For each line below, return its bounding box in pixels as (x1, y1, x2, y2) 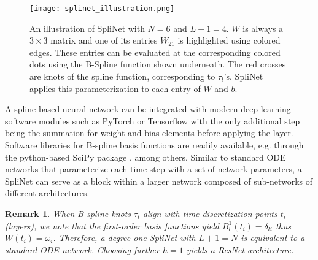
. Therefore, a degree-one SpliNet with (53, 231, 196, 244)
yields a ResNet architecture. (186, 243, 294, 256)
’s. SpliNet (223, 70, 263, 83)
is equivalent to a (241, 231, 305, 244)
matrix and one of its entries (50, 34, 158, 47)
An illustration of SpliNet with (29, 21, 145, 34)
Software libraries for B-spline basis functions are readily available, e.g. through (5, 139, 304, 151)
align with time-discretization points (142, 207, 277, 220)
